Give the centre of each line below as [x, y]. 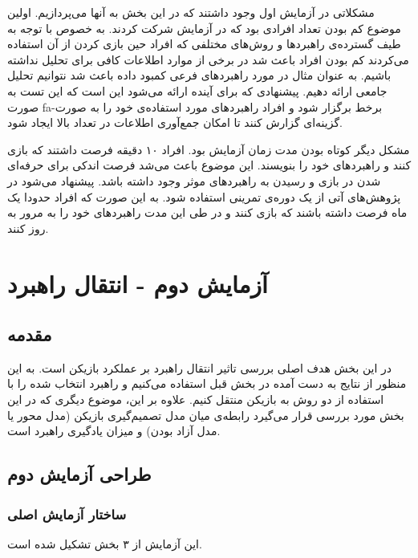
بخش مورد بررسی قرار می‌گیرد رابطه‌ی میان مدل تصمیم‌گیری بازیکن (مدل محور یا [206, 415]
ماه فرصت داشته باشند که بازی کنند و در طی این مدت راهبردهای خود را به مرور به [207, 212]
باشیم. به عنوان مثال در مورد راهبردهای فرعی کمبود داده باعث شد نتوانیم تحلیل [199, 75]
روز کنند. [28, 228]
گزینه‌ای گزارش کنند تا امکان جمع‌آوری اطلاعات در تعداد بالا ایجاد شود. [175, 122]
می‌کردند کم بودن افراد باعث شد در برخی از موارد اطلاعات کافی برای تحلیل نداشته [208, 59]
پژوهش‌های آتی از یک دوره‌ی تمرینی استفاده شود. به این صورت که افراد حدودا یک [204, 196]
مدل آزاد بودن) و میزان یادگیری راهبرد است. [114, 431]
